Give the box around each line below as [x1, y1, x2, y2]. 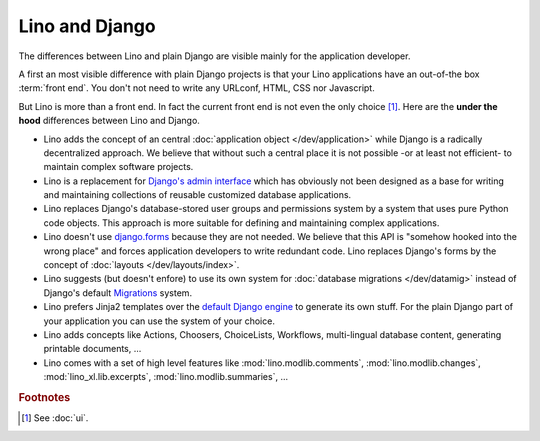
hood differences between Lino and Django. [18, 115, 200, 127]
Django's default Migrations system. [43, 286, 193, 299]
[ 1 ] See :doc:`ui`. [21, 412, 89, 424]
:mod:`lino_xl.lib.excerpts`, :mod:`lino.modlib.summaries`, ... [43, 371, 289, 383]
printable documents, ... [43, 343, 142, 355]
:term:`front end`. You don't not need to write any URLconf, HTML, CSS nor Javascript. [18, 82, 375, 94]
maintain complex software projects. [43, 161, 194, 173]
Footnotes [18, 390, 71, 404]
